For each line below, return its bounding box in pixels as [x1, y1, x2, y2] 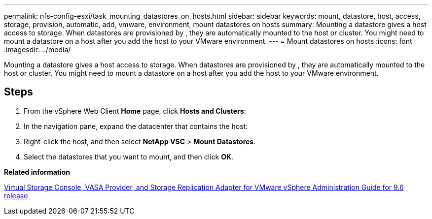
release [4, 191, 28, 200]
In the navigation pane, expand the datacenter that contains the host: [24, 122, 248, 130]
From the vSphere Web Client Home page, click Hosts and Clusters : [24, 106, 246, 115]
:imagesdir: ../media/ [4, 45, 71, 54]
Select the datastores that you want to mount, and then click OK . [24, 152, 234, 161]
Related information [4, 167, 71, 176]
